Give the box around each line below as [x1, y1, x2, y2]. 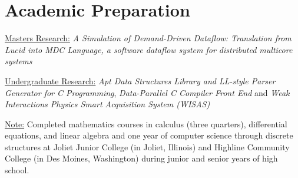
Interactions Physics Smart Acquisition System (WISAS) [5, 98, 210, 110]
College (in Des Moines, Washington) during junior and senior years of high [5, 152, 278, 164]
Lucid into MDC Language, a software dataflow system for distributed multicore [5, 43, 293, 55]
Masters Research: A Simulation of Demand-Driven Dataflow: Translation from [5, 32, 292, 44]
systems [5, 55, 32, 67]
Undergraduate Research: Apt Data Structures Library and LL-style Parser [5, 74, 276, 87]
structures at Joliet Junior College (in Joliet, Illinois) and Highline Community [5, 140, 290, 153]
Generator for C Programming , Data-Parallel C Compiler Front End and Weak [5, 86, 290, 98]
